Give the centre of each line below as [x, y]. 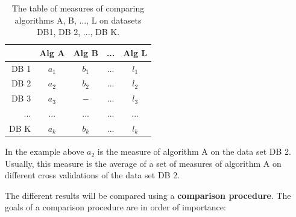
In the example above [45, 151]
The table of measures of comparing [78, 8]
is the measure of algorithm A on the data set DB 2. [194, 151]
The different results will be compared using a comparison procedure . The [148, 195]
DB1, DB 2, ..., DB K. [78, 32]
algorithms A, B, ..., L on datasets [78, 20]
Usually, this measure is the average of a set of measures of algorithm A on [143, 163]
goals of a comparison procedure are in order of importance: [115, 207]
